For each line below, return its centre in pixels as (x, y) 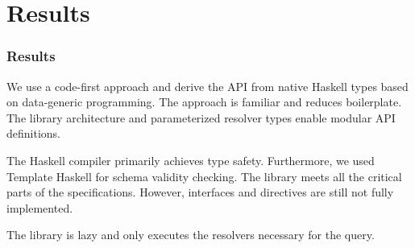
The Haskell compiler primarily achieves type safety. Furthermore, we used (191, 160)
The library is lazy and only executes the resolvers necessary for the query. (191, 235)
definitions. (33, 133)
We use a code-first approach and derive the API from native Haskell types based (207, 86)
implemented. (40, 207)
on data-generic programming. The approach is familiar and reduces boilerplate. (204, 102)
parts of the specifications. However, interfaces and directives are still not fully (200, 192)
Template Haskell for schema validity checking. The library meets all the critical (204, 176)
